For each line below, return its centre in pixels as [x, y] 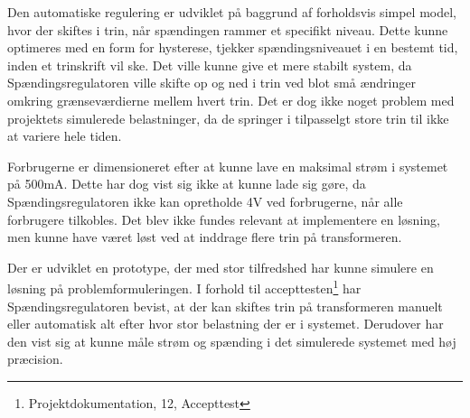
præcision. [35, 359]
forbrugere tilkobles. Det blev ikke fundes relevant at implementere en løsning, [224, 219]
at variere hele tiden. [65, 136]
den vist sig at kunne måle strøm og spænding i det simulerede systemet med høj [232, 341]
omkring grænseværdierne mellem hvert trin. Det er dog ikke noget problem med [231, 100]
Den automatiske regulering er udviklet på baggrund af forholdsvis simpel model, [232, 12]
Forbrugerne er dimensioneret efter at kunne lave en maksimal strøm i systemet [228, 166]
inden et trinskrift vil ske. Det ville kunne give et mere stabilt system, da [210, 65]
